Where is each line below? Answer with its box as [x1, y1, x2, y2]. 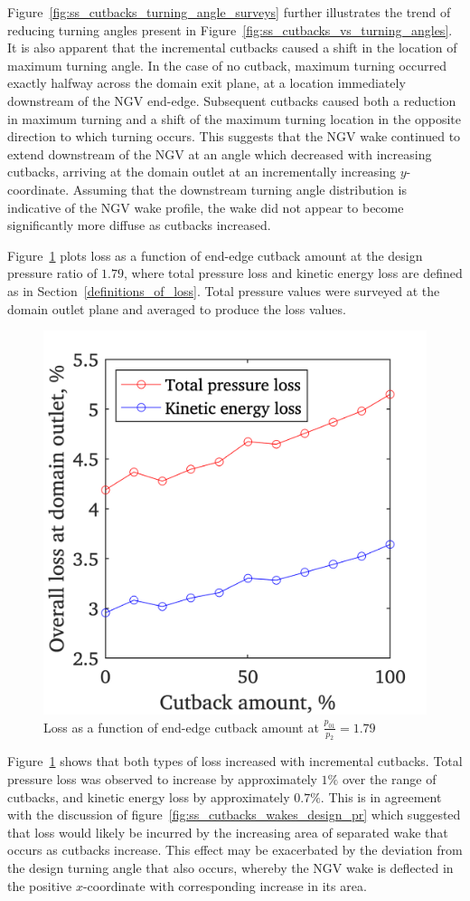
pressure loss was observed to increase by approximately [7, 770, 317, 789]
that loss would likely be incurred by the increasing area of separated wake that [7, 822, 448, 841]
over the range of [342, 770, 437, 789]
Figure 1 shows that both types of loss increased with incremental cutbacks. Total [7, 752, 463, 771]
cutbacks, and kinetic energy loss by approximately [7, 787, 290, 806]
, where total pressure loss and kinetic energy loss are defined [124, 264, 463, 283]
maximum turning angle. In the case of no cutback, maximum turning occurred [7, 55, 446, 74]
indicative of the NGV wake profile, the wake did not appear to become [7, 197, 404, 216]
